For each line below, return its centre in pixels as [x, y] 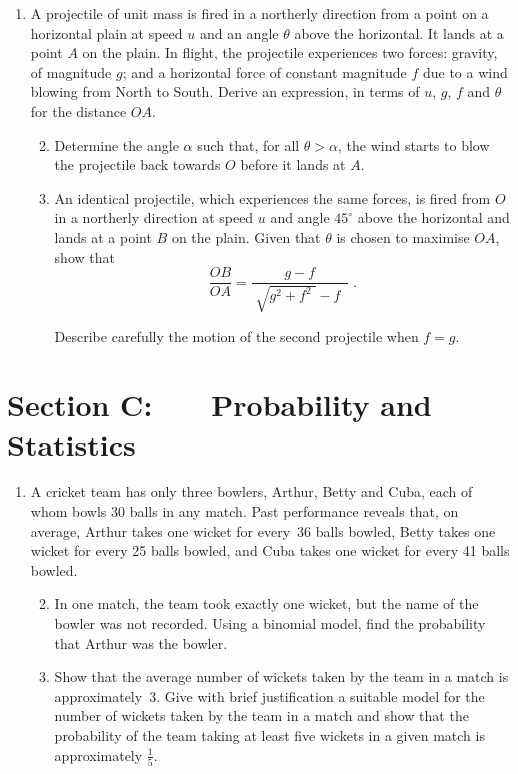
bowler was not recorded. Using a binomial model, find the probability [270, 623]
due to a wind [465, 71]
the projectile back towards [137, 164]
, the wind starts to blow [414, 144]
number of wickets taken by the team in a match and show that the [261, 715]
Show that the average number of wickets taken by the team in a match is [281, 676]
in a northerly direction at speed [154, 217]
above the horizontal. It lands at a [399, 32]
